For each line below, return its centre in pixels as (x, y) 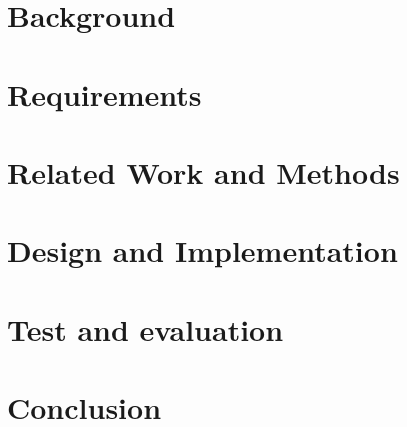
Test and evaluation (145, 328)
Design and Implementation (202, 250)
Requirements (104, 93)
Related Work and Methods (203, 171)
